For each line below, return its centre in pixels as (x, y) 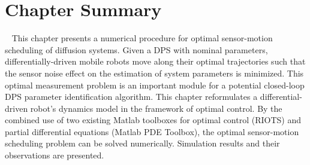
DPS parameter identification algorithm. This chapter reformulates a (131, 97)
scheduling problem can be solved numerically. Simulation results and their (142, 143)
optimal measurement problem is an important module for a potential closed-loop (155, 85)
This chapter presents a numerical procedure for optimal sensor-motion (142, 38)
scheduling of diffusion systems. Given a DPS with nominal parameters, (136, 49)
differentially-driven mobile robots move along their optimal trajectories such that (155, 61)
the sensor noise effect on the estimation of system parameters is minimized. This (154, 73)
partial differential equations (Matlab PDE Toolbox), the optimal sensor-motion (152, 131)
